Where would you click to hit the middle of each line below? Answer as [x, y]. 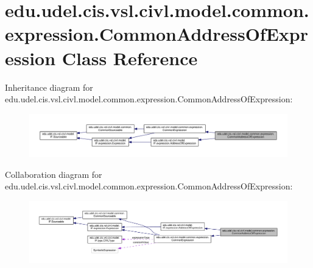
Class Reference [130, 58]
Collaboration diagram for [54, 174]
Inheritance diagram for [49, 87]
